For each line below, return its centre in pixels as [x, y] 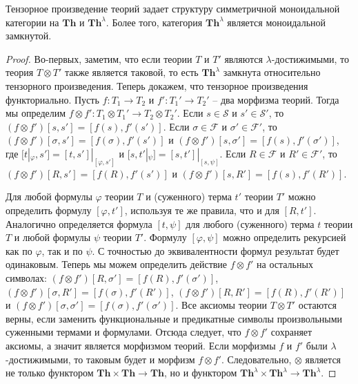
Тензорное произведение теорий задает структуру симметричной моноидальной [173, 8]
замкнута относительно [272, 72]
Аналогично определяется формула [79, 223]
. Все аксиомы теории [221, 305]
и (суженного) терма [189, 196]
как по [19, 250]
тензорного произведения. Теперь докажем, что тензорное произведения [157, 85]
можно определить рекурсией [285, 237]
